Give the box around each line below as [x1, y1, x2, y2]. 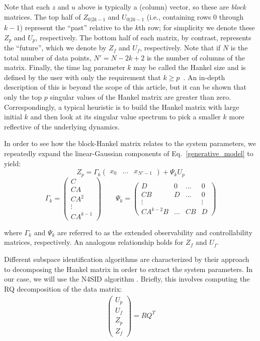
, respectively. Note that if [140, 42, 221, 53]
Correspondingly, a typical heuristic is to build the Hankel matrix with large [4, 101, 239, 112]
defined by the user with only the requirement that [4, 72, 161, 82]
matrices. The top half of [4, 11, 81, 22]
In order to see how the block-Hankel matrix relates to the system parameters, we [4, 138, 256, 149]
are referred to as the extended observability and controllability [57, 227, 252, 237]
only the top [4, 92, 42, 102]
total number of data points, [4, 52, 92, 62]
